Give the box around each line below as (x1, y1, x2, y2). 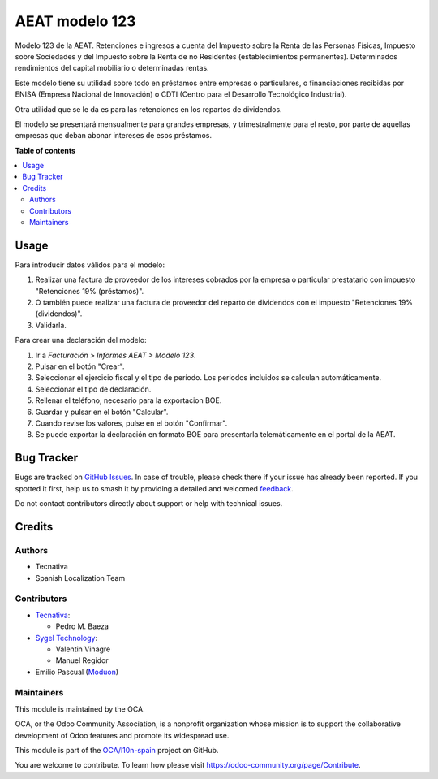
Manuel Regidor (55, 656, 109, 665)
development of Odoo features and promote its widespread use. (15, 730, 230, 740)
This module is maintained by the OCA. (15, 703, 145, 714)
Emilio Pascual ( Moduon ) (35, 667, 119, 677)
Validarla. (35, 320, 67, 330)
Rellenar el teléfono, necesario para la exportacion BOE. (35, 396, 222, 405)
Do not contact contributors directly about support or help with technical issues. (15, 499, 283, 509)
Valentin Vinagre (55, 644, 111, 654)
